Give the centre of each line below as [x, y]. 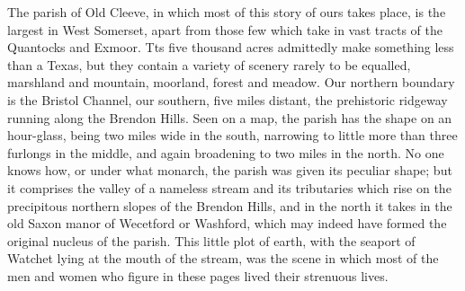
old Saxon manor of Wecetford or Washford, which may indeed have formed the [227, 223]
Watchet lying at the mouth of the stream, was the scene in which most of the [223, 258]
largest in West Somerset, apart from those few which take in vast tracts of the [225, 29]
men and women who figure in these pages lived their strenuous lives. [198, 275]
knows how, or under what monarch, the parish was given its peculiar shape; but [230, 170]
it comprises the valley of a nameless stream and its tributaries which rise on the [229, 187]
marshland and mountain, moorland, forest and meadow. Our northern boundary [231, 82]
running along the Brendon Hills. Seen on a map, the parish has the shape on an [230, 117]
